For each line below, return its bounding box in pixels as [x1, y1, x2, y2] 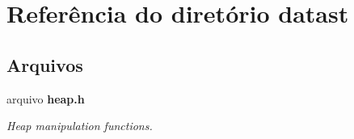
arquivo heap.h [6, 90, 85, 107]
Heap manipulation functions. [6, 117, 153, 134]
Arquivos [6, 52, 83, 77]
